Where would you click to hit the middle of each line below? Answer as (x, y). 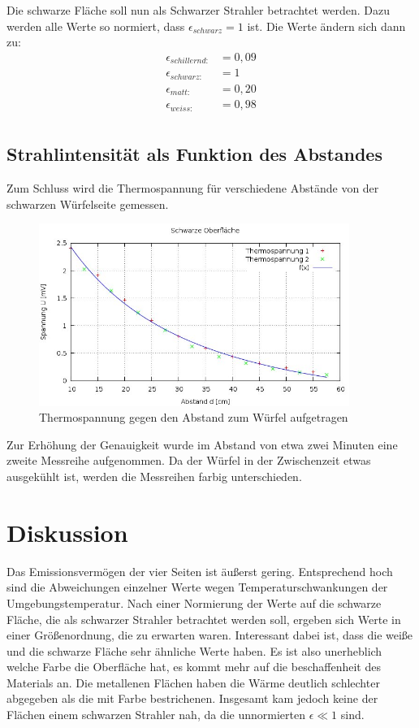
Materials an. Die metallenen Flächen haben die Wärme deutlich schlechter (193, 682)
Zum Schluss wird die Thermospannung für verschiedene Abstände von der (193, 187)
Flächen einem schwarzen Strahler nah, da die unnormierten (156, 715)
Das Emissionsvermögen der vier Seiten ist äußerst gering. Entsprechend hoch (200, 571)
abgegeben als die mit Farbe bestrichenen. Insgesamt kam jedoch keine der (192, 698)
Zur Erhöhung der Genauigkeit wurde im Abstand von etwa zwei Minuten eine (202, 444)
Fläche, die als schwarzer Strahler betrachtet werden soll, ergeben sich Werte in (204, 619)
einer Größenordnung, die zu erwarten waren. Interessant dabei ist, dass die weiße (210, 635)
